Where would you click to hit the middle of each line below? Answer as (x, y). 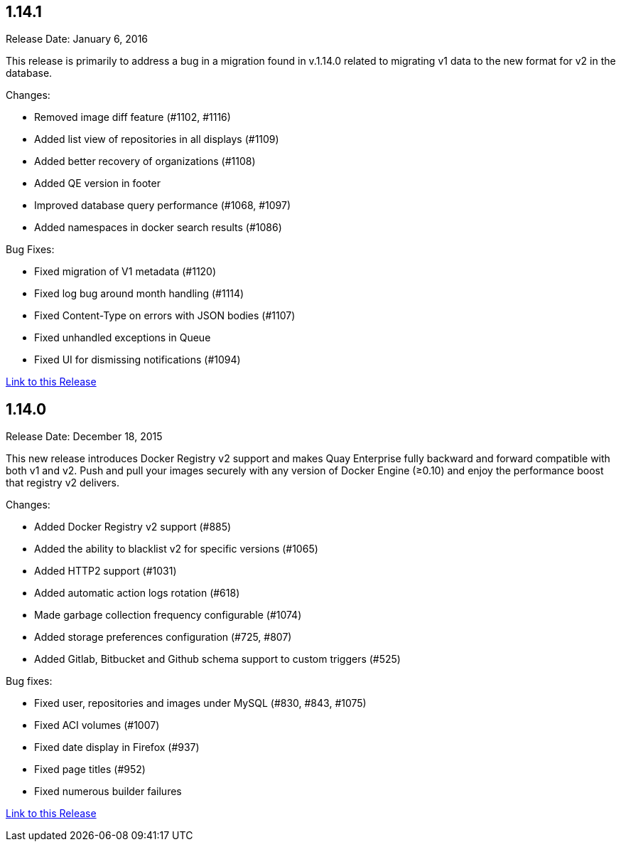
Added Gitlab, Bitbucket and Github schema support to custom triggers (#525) (217, 659)
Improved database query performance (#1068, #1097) (163, 206)
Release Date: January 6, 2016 (77, 39)
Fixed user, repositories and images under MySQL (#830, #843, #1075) (200, 703)
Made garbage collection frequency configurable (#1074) (168, 615)
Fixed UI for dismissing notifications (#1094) (137, 360)
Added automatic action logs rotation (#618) (137, 593)
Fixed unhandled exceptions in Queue (123, 338)
